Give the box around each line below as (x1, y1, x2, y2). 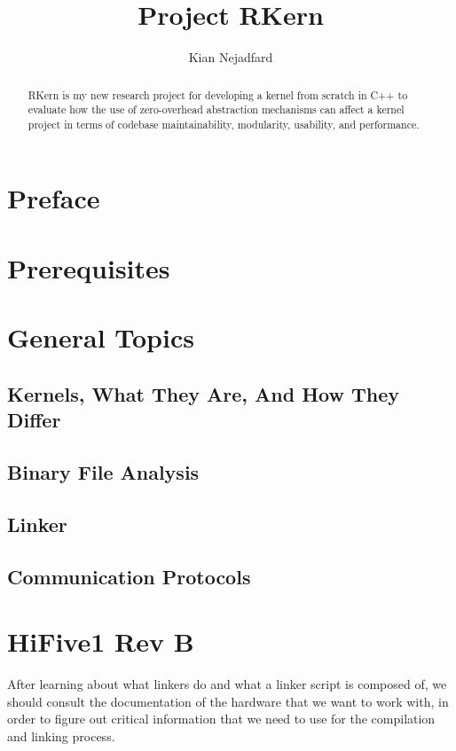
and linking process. (7, 726, 115, 745)
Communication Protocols (7, 562, 251, 590)
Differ (7, 406, 61, 434)
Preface (7, 180, 100, 216)
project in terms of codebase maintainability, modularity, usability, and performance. (28, 116, 420, 131)
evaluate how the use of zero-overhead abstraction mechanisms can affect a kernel (28, 102, 405, 117)
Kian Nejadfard (188, 48, 273, 66)
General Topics (7, 319, 194, 356)
